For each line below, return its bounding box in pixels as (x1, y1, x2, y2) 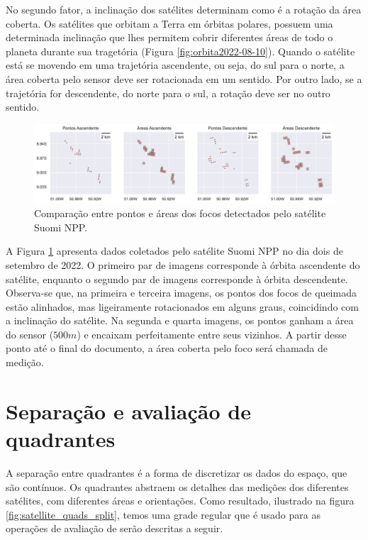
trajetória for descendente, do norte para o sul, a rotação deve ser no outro (6, 85, 330, 100)
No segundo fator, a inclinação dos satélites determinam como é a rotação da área (6, 2, 362, 16)
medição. (6, 355, 44, 370)
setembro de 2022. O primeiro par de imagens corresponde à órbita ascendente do (6, 257, 360, 272)
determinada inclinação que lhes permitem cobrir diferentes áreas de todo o (6, 30, 333, 45)
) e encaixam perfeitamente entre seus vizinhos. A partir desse (77, 326, 347, 341)
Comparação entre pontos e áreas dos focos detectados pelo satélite (34, 206, 326, 221)
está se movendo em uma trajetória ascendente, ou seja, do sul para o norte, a (6, 57, 345, 72)
